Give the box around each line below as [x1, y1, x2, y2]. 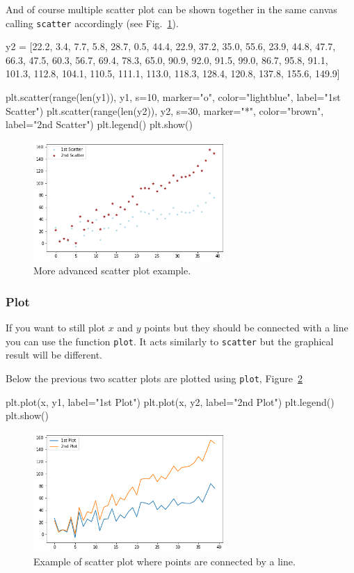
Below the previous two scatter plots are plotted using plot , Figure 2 [6, 370, 303, 385]
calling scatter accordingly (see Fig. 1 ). [6, 15, 179, 30]
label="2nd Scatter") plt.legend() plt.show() [6, 117, 193, 132]
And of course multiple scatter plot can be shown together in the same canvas [6, 2, 337, 16]
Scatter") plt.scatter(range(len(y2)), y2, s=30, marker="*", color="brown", [6, 103, 324, 118]
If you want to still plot [6, 320, 106, 335]
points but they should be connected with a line [144, 320, 348, 335]
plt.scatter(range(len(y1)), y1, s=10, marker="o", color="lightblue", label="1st [6, 90, 341, 104]
